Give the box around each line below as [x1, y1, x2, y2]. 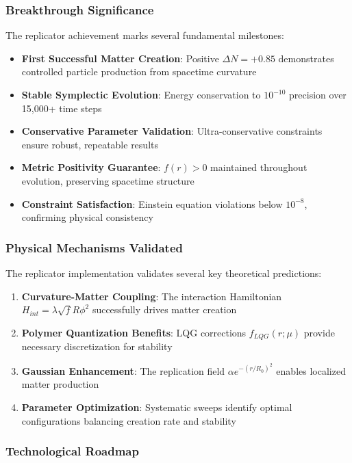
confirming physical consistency [21, 210, 153, 224]
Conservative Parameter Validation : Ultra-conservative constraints [21, 124, 323, 138]
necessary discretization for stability [21, 339, 173, 354]
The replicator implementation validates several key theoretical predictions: [5, 265, 322, 280]
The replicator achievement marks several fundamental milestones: [5, 28, 284, 42]
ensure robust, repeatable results [21, 137, 158, 151]
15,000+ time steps [21, 101, 102, 115]
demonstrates [278, 51, 334, 65]
